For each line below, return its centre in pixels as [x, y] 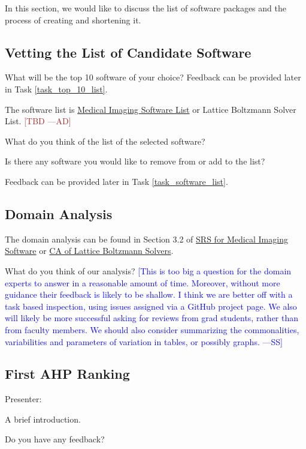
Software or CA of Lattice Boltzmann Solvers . [89, 251]
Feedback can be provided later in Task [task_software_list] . [116, 181]
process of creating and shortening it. [73, 20]
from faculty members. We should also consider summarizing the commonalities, [152, 329]
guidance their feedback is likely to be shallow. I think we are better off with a [149, 294]
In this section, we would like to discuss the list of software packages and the [146, 8]
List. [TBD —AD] [38, 121]
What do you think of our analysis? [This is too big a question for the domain [148, 270]
